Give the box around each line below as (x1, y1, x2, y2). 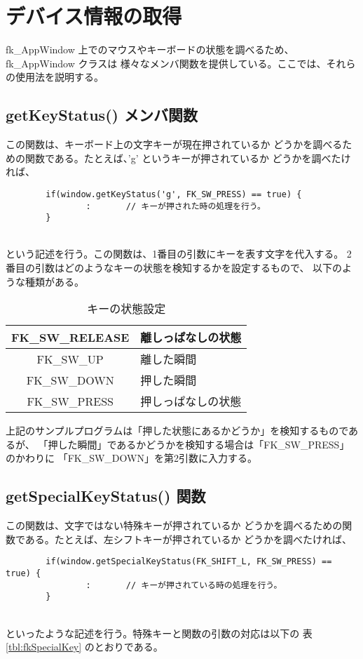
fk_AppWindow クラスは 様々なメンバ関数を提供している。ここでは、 (6, 55, 327, 70)
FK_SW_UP (36, 350, 104, 367)
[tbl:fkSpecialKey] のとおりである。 (6, 639, 163, 654)
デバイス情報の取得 (6, 1, 182, 30)
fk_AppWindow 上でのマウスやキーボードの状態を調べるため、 (6, 42, 294, 57)
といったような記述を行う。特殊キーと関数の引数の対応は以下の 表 (6, 625, 313, 640)
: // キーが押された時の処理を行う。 (85, 201, 266, 211)
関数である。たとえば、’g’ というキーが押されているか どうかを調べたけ (25, 150, 351, 165)
